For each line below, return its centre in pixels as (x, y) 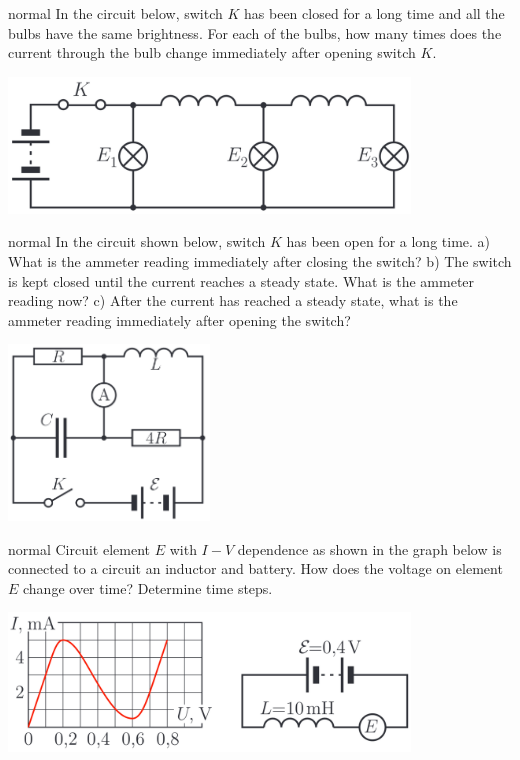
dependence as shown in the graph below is (369, 548)
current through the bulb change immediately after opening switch (212, 52)
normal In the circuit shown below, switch (137, 241)
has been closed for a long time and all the (374, 13)
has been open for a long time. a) (388, 241)
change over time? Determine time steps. (148, 587)
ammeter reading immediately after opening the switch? (179, 319)
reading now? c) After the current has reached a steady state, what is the (233, 300)
